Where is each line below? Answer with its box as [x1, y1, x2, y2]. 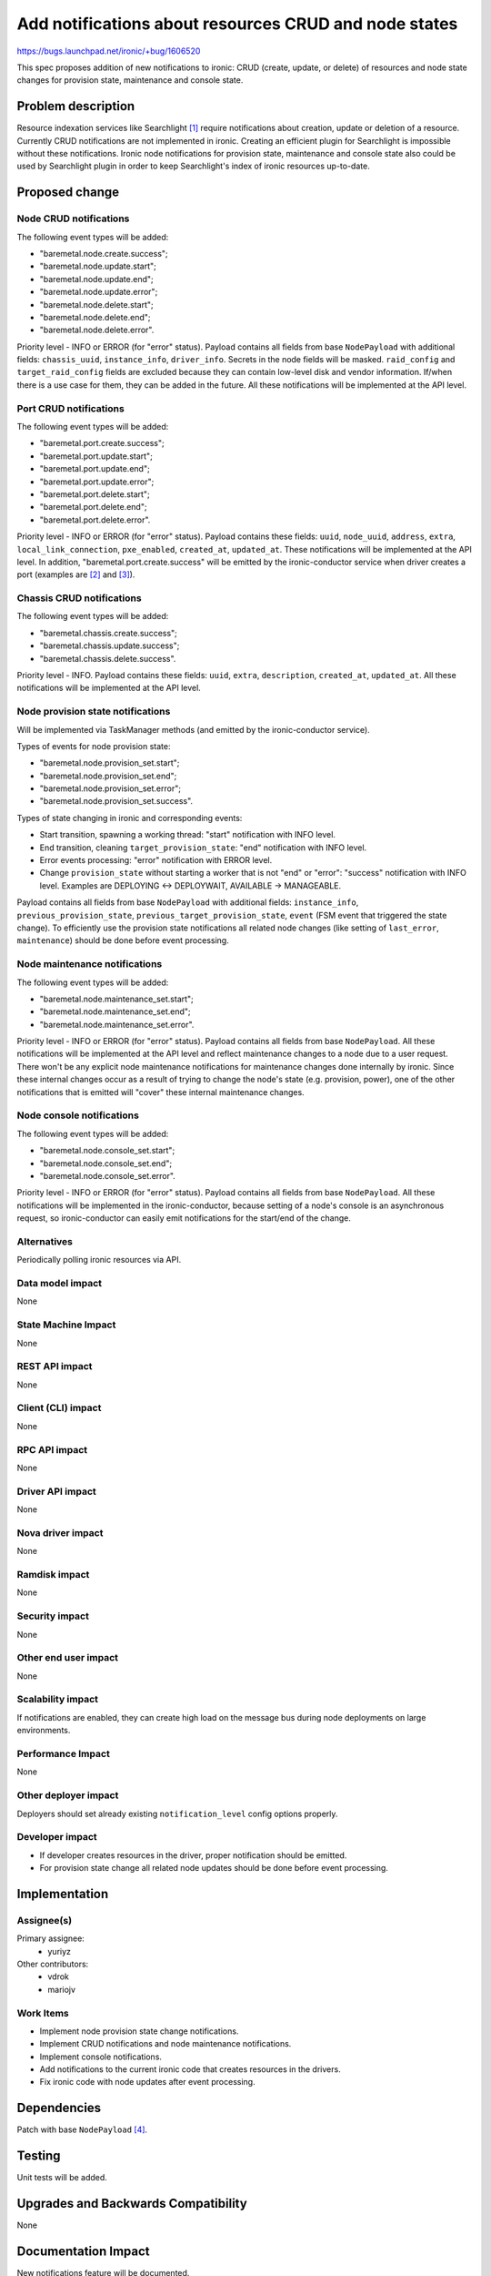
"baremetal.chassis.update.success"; [39, 640, 180, 651]
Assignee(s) [16, 1914, 73, 1926]
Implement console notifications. [39, 2051, 163, 2062]
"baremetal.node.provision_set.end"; [39, 770, 177, 781]
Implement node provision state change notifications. [39, 2026, 239, 2037]
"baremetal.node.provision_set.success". [39, 796, 194, 807]
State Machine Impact [16, 1318, 116, 1331]
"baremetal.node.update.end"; [39, 273, 154, 284]
